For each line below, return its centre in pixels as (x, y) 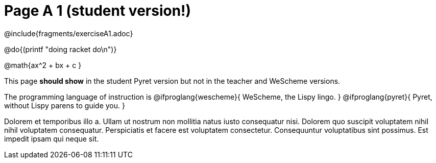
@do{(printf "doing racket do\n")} (60, 49)
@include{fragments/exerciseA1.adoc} (69, 33)
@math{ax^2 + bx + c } (43, 65)
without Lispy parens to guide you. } (65, 105)
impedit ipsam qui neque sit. (52, 138)
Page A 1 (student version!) (98, 11)
